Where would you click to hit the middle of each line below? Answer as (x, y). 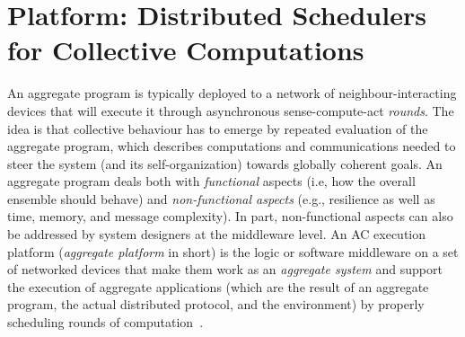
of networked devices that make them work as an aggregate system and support (225, 269)
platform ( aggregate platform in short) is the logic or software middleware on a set (233, 251)
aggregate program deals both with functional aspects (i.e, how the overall (211, 181)
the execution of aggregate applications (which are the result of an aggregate (218, 286)
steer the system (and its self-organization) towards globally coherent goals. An (225, 163)
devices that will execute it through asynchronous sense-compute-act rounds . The (231, 110)
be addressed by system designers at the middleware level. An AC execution (217, 234)
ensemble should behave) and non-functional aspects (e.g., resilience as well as (221, 198)
